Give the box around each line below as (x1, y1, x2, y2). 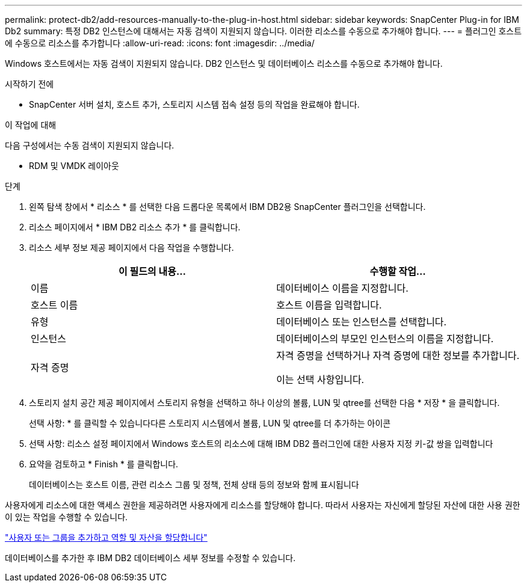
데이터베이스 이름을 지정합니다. (276, 282, 408, 294)
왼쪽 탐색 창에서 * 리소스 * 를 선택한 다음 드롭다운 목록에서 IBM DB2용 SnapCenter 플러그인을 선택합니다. (29, 201, 426, 212)
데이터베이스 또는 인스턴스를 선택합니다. (276, 316, 447, 328)
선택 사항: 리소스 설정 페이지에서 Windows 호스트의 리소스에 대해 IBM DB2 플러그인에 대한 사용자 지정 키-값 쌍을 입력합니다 (29, 438, 493, 449)
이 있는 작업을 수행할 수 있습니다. (5, 512, 128, 522)
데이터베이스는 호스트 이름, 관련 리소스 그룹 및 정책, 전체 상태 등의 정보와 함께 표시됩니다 (29, 479, 359, 490)
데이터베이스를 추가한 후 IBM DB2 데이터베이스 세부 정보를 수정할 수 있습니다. (5, 553, 296, 563)
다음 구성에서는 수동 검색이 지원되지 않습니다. (5, 140, 174, 150)
